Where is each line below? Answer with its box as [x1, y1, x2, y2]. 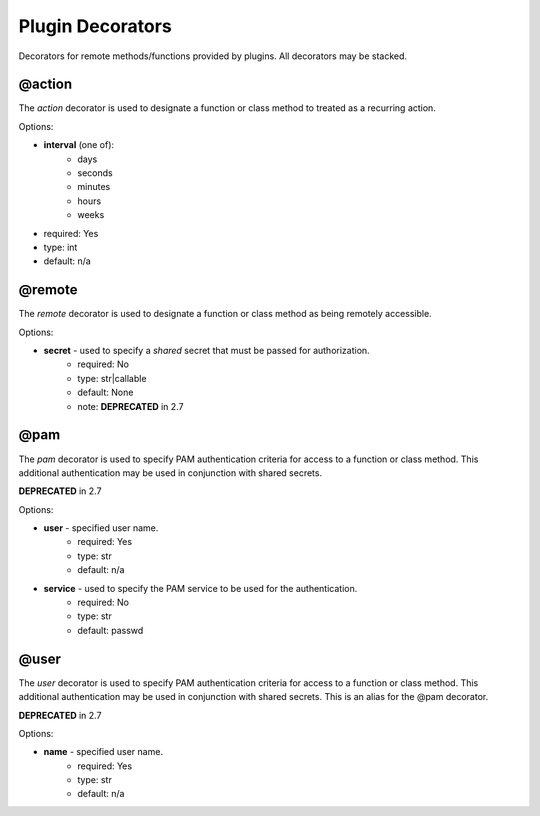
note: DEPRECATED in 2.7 [77, 400, 184, 412]
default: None [77, 386, 134, 399]
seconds [77, 167, 114, 179]
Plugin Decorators [18, 15, 172, 37]
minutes [77, 181, 111, 193]
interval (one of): [43, 139, 115, 151]
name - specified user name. [43, 746, 164, 758]
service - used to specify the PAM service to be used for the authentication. [43, 582, 358, 594]
